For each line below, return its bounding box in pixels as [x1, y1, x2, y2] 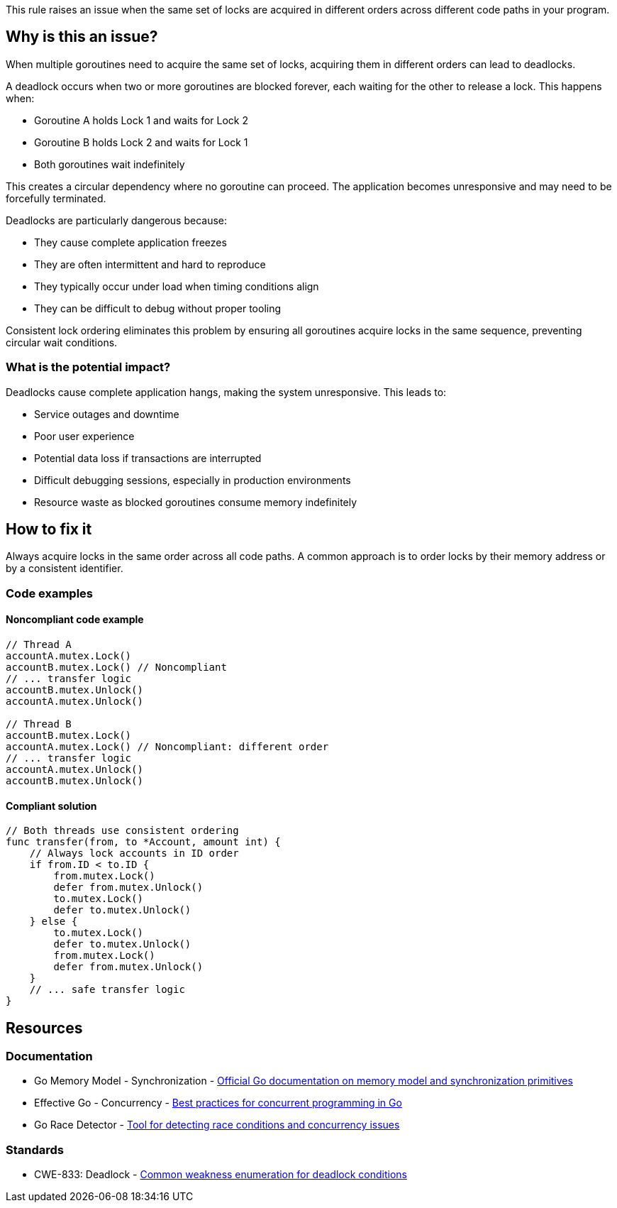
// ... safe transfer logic [29, 984, 185, 996]
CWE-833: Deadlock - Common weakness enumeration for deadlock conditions [34, 1168, 407, 1181]
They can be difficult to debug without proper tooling [34, 302, 282, 314]
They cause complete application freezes [34, 236, 227, 248]
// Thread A [6, 639, 72, 651]
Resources [6, 1018, 83, 1037]
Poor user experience [34, 429, 135, 442]
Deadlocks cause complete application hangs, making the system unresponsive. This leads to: [6, 385, 447, 398]
